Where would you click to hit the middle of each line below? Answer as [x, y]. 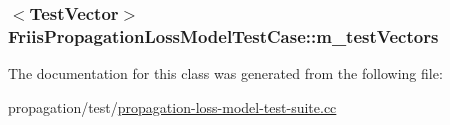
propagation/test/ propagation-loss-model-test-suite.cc [172, 106]
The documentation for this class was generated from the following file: [225, 73]
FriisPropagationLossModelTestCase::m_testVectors [223, 35]
